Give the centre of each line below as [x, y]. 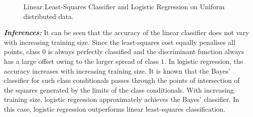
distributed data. [49, 16]
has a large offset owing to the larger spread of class [81, 61]
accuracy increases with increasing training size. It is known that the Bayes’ [117, 70]
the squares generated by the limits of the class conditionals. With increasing [119, 89]
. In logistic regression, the [204, 61]
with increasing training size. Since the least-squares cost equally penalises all [120, 42]
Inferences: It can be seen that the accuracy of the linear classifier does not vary [126, 32]
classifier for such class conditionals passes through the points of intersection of [122, 80]
